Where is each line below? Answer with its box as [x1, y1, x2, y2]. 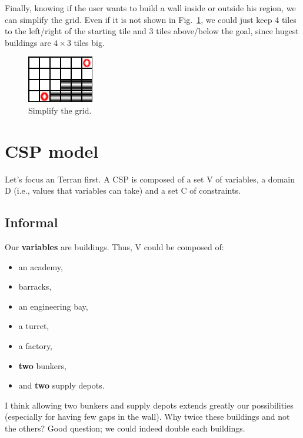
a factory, [18, 340, 53, 352]
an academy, [18, 260, 63, 273]
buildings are [5, 36, 51, 48]
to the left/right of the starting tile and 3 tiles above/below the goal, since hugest [5, 25, 299, 37]
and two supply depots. [18, 379, 105, 391]
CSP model [5, 138, 99, 162]
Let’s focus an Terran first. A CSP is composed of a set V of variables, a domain [5, 172, 295, 185]
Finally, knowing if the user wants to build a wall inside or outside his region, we [5, 2, 296, 14]
